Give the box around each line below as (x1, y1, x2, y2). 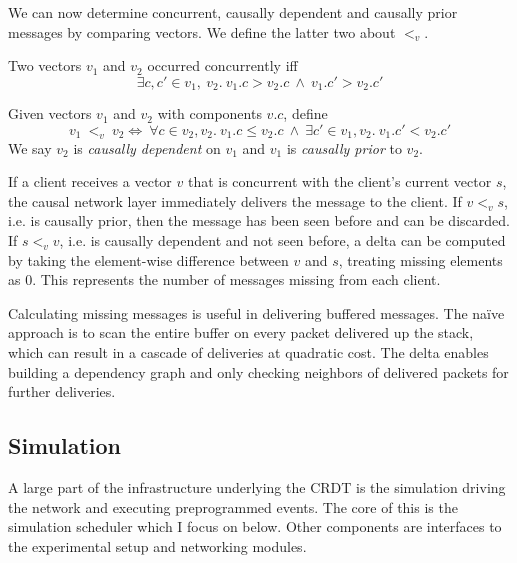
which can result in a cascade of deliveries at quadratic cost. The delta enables (8, 341, 489, 362)
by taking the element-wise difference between (8, 249, 289, 270)
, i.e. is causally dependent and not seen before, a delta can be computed (59, 230, 506, 250)
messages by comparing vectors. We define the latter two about (8, 21, 396, 42)
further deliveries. (8, 381, 116, 402)
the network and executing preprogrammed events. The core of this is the (8, 496, 458, 517)
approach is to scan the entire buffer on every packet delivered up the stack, (8, 322, 474, 343)
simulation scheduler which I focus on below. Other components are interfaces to (8, 516, 502, 537)
